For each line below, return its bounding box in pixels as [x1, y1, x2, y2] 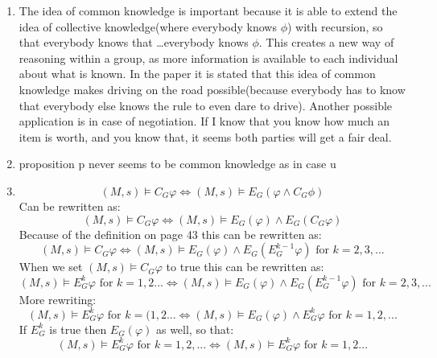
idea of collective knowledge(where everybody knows [19, 18, 277, 35]
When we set [19, 258, 83, 275]
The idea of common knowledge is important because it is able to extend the [19, 2, 398, 19]
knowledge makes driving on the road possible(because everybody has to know [19, 80, 406, 97]
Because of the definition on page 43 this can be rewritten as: [19, 225, 322, 242]
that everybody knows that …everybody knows [19, 34, 249, 51]
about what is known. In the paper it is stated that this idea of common [19, 65, 376, 82]
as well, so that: [155, 320, 234, 337]
